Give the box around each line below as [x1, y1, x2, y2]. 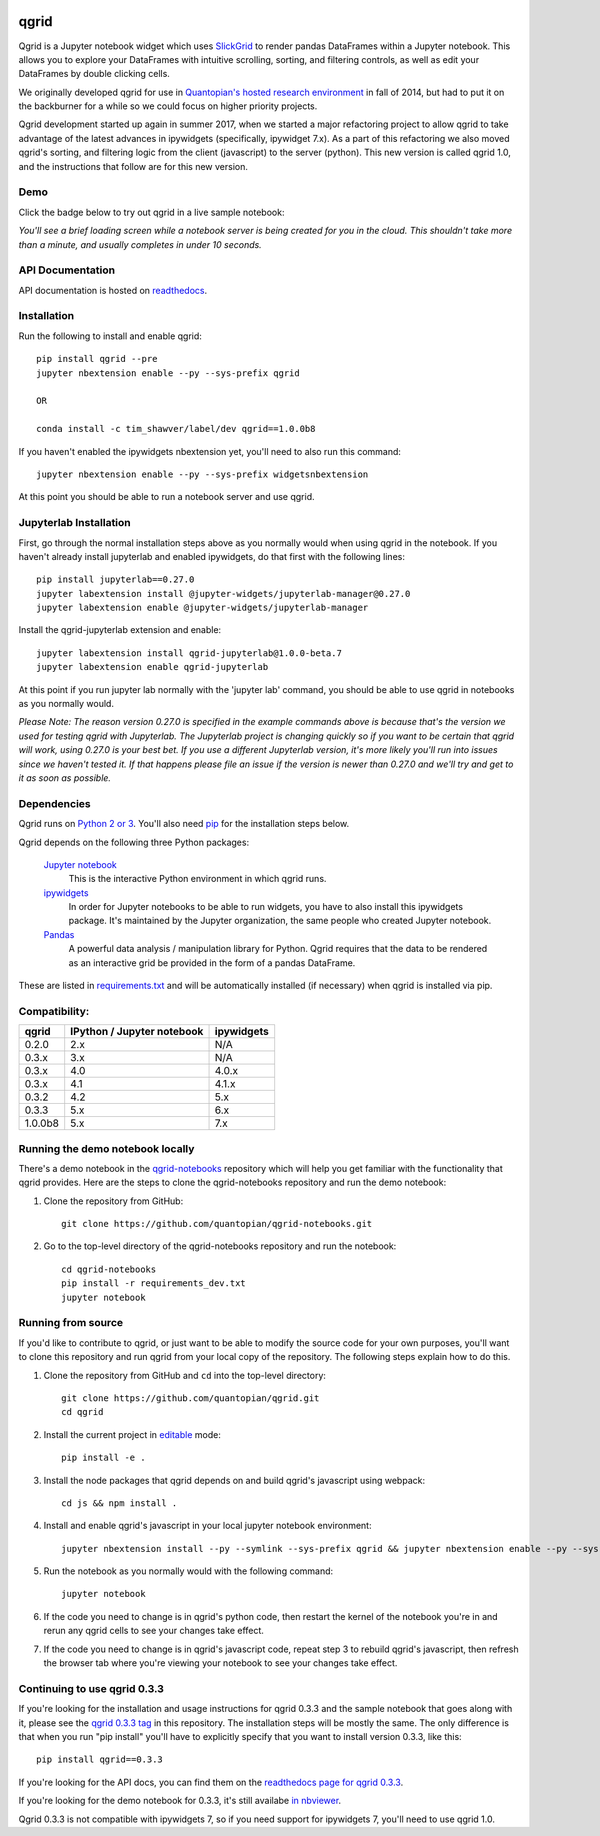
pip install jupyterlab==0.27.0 [36, 574, 195, 585]
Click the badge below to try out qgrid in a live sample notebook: [18, 206, 285, 218]
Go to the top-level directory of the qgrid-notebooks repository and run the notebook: [43, 1240, 397, 1252]
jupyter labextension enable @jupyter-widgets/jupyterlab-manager [36, 602, 369, 614]
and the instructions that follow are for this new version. [18, 160, 249, 172]
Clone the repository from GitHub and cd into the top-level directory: [43, 1369, 327, 1381]
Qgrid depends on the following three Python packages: [18, 836, 250, 848]
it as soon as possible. [18, 771, 112, 784]
